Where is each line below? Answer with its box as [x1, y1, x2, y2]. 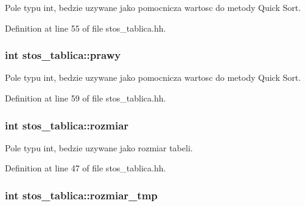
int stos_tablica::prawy [5, 47, 121, 63]
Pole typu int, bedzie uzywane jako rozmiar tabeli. [5, 141, 193, 154]
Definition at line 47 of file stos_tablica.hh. [5, 162, 166, 174]
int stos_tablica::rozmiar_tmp [5, 187, 158, 202]
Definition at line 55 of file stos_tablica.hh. [5, 21, 166, 34]
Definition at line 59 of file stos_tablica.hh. [5, 92, 166, 104]
